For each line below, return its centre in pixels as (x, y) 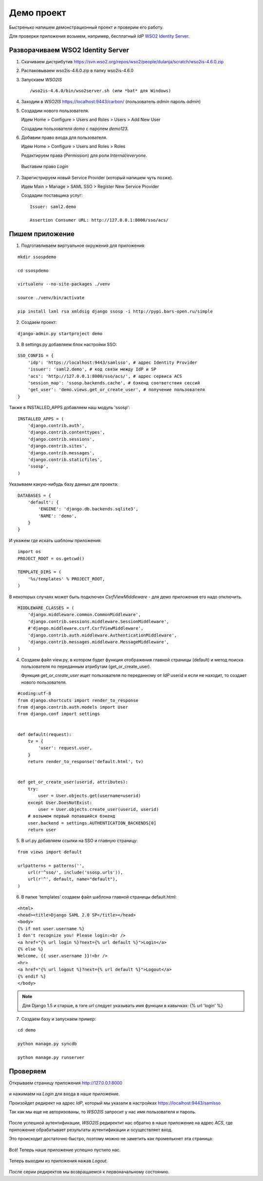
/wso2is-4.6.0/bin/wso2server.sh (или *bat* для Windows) (101, 91)
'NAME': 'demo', (57, 516)
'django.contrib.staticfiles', (65, 459)
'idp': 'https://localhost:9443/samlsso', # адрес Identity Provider (113, 362)
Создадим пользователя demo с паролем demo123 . (75, 129)
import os (29, 552)
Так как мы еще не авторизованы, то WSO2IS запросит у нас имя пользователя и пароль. (103, 1112)
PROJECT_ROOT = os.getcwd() (51, 558)
